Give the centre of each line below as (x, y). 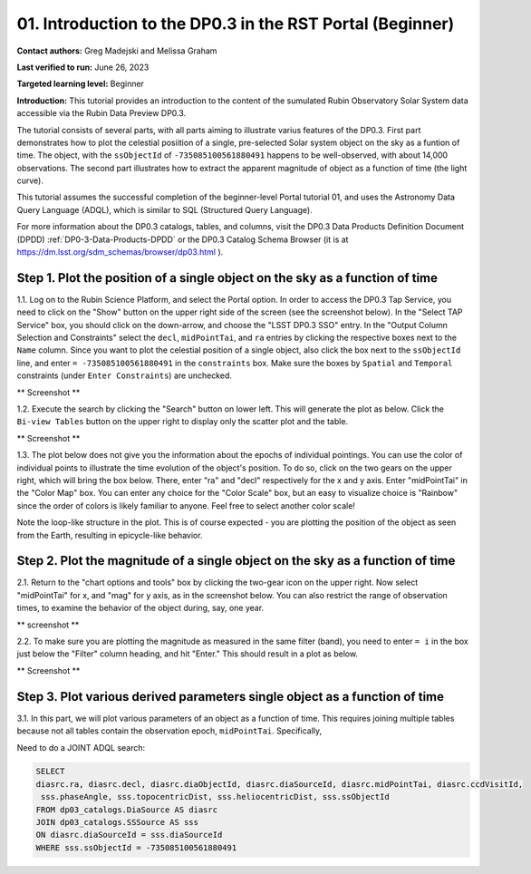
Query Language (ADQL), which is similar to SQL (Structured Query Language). (164, 209)
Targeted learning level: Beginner (81, 84)
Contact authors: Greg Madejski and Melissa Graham (117, 51)
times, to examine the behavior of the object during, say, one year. (140, 608)
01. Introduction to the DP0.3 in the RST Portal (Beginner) (236, 24)
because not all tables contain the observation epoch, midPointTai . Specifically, (169, 731)
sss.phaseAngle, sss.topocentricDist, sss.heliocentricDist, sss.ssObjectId (215, 797)
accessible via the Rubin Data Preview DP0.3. (101, 113)
